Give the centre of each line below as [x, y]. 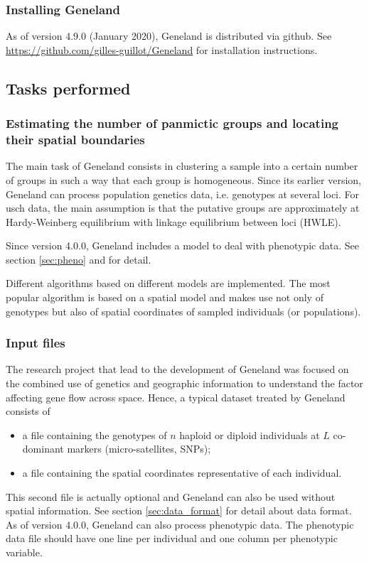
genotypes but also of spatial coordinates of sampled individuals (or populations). [183, 311]
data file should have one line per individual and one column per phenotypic [172, 538]
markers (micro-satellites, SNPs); [139, 449]
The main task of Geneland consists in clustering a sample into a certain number [182, 166]
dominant [43, 449]
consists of [28, 411]
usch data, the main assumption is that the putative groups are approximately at [183, 208]
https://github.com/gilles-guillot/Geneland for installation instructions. [162, 49]
